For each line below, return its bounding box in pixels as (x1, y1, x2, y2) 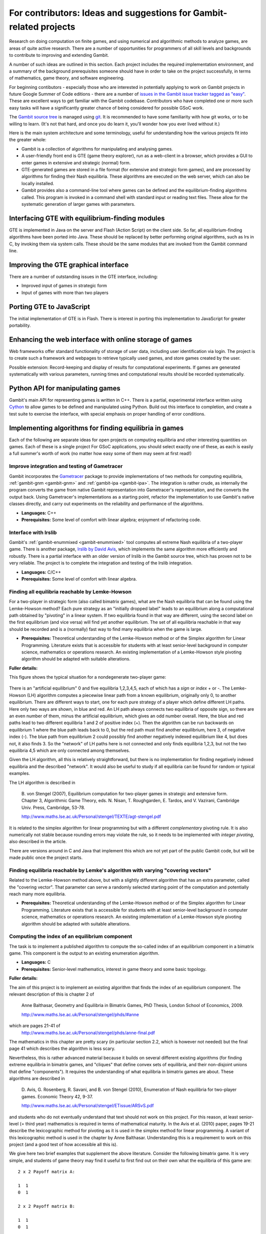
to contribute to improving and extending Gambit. (9, 52, 109, 58)
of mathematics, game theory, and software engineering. (9, 75, 125, 81)
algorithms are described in (9, 1075, 65, 1081)
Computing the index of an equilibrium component (9, 933, 133, 940)
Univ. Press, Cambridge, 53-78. (21, 805, 86, 810)
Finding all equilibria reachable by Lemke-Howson (9, 588, 132, 595)
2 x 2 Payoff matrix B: (18, 1203, 75, 1209)
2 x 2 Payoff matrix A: (18, 1169, 75, 1175)
